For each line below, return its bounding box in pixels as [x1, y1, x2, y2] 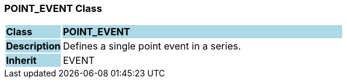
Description [6, 40, 61, 53]
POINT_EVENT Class [4, 2, 102, 14]
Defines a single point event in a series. [63, 40, 241, 53]
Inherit [6, 54, 37, 67]
